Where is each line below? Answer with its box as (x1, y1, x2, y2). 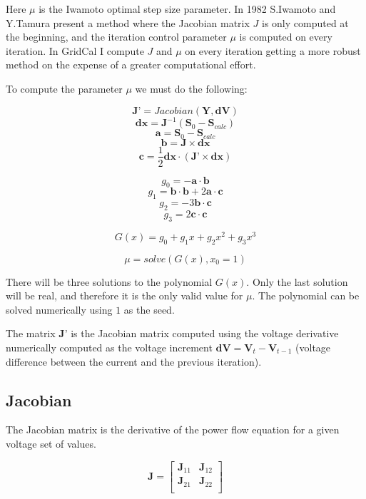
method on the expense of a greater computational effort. (6, 57, 256, 72)
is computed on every (239, 29, 332, 44)
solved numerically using (6, 302, 113, 317)
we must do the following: (135, 81, 248, 96)
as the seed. (123, 302, 175, 317)
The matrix (6, 326, 56, 341)
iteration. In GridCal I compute (6, 43, 144, 58)
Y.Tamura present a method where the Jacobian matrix (6, 15, 250, 30)
